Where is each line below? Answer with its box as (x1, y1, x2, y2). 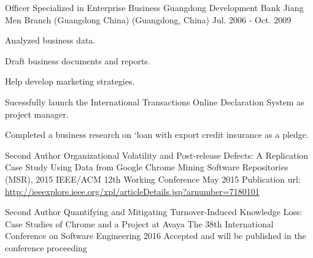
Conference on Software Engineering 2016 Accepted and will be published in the (5, 229, 306, 242)
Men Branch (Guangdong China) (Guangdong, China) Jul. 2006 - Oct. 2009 (5, 13, 292, 26)
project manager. (5, 107, 69, 120)
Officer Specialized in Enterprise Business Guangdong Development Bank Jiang (5, 1, 304, 13)
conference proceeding (5, 241, 87, 254)
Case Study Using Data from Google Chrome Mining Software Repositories (5, 161, 288, 173)
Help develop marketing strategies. (5, 75, 135, 88)
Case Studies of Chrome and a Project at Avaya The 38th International (5, 217, 274, 230)
